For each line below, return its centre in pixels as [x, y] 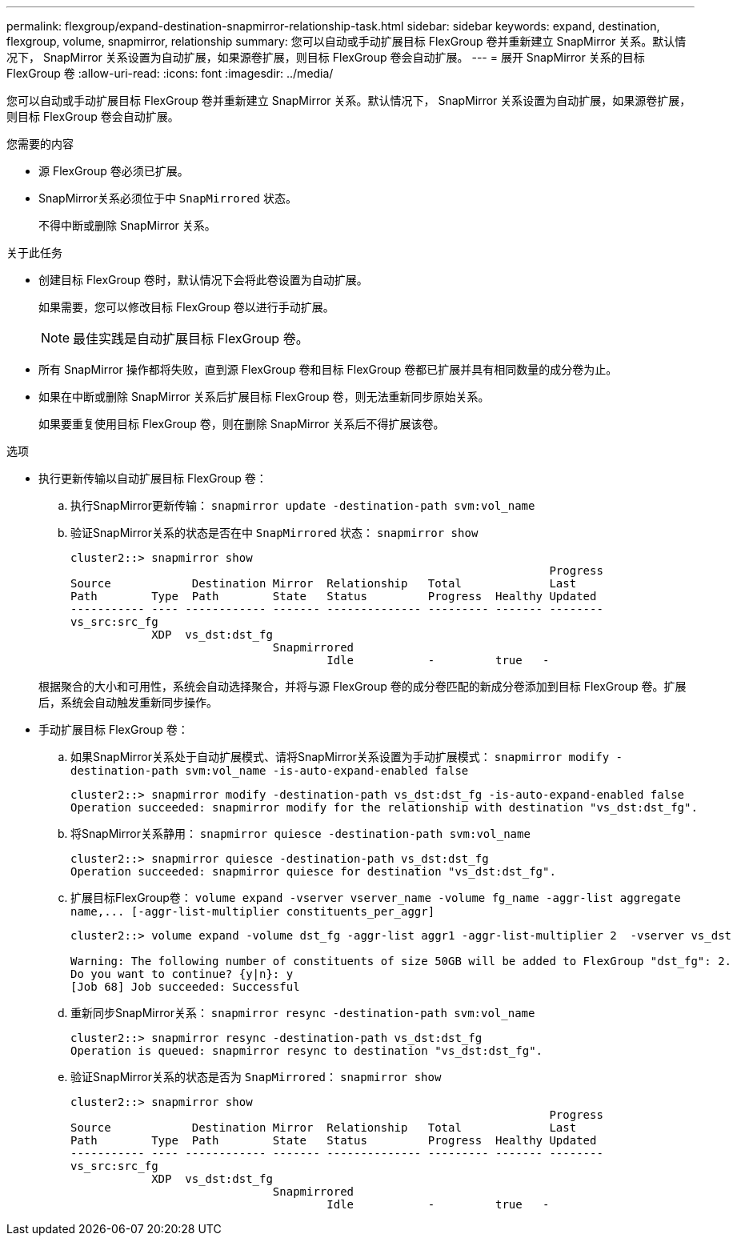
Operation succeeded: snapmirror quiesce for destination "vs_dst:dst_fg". [313, 871]
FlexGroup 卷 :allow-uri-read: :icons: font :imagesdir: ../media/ [170, 73]
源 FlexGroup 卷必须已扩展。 [114, 171]
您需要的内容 [40, 144]
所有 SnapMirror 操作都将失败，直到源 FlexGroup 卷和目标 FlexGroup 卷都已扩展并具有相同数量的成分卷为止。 [328, 369]
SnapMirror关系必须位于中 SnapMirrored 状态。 [168, 198]
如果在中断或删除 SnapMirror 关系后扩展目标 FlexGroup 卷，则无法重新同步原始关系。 [264, 397]
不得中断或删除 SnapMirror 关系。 [127, 225]
